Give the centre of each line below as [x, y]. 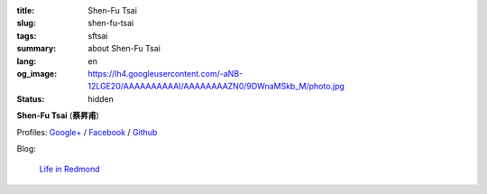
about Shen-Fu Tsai [124, 49]
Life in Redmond [69, 169]
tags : [27, 35]
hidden [101, 98]
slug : [26, 23]
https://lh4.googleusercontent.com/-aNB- [165, 73]
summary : [37, 49]
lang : [27, 61]
